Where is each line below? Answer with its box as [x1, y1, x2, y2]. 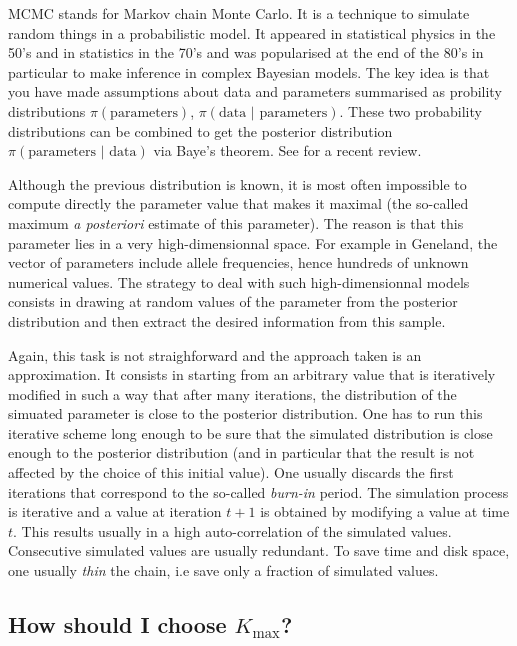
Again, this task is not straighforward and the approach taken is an [8, 344, 422, 365]
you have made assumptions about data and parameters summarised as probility [8, 81, 502, 102]
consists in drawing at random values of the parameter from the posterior [8, 291, 458, 312]
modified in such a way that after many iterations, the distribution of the [8, 383, 457, 404]
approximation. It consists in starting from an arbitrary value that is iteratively [8, 364, 496, 385]
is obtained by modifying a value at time [260, 501, 510, 522]
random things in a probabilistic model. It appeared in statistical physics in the [8, 22, 496, 43]
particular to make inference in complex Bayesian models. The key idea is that [8, 61, 490, 82]
